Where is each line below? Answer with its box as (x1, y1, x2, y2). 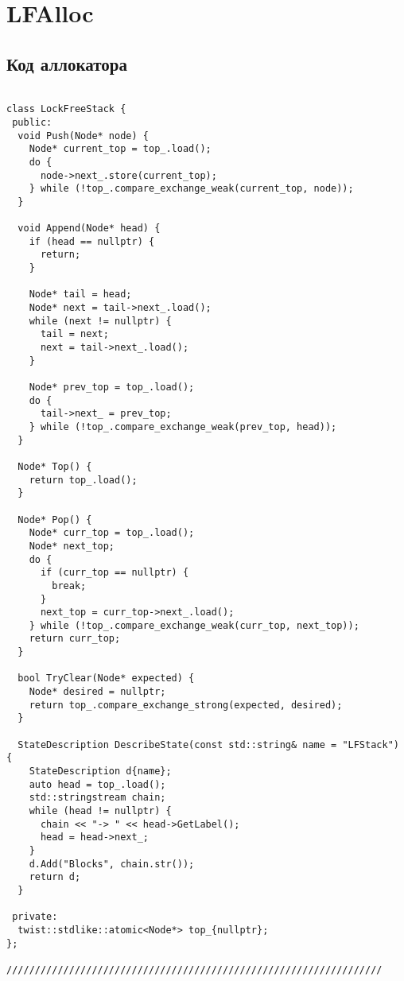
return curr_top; (29, 633, 121, 645)
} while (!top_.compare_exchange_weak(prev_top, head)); (29, 421, 337, 432)
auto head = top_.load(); (29, 778, 166, 790)
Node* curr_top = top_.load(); (29, 527, 195, 539)
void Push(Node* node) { (17, 130, 149, 142)
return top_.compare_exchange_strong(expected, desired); (29, 699, 343, 711)
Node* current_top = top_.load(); (29, 143, 212, 155)
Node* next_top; (29, 540, 115, 552)
